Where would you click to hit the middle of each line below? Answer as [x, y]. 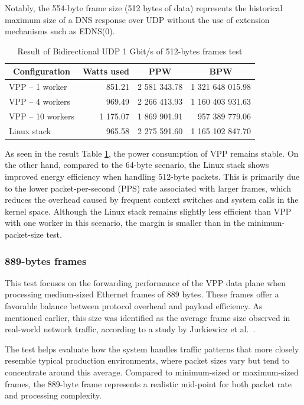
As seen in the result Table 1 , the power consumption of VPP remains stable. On [152, 153]
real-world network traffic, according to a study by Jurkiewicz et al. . [130, 329]
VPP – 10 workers [42, 116]
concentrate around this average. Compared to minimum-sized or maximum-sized [152, 372]
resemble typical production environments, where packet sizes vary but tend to [147, 360]
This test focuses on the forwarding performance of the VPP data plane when [146, 282]
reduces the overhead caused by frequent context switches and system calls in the [152, 200]
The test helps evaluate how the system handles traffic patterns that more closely [152, 349]
